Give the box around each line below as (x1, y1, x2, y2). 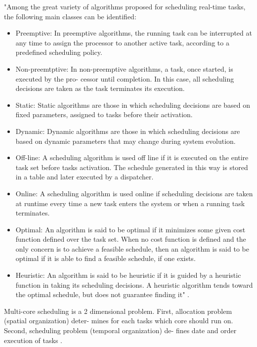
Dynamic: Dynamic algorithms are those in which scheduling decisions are (15, 126, 240, 136)
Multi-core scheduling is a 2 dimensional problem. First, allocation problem (4, 305, 232, 316)
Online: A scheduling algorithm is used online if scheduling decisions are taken (15, 188, 253, 198)
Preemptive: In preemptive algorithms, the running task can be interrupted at (15, 28, 252, 38)
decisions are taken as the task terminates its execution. (15, 83, 185, 93)
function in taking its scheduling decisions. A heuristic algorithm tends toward (15, 279, 253, 290)
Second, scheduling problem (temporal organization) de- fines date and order (4, 325, 237, 336)
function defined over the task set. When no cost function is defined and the (15, 234, 246, 244)
